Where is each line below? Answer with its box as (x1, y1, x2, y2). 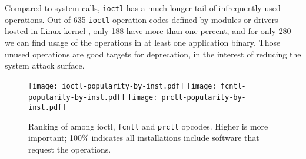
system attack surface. (5, 59, 85, 72)
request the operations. (28, 143, 111, 155)
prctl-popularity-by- (161, 93, 246, 102)
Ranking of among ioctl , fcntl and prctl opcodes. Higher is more (28, 120, 268, 132)
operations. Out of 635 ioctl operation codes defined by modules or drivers (5, 13, 278, 25)
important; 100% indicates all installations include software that (28, 131, 260, 144)
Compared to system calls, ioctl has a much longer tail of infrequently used (5, 2, 281, 13)
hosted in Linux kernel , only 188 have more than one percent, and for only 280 (5, 25, 291, 37)
